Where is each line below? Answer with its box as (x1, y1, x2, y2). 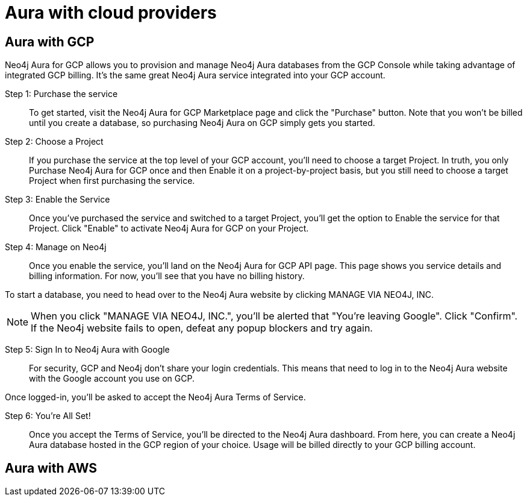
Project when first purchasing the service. (29, 175, 195, 186)
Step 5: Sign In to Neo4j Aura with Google (5, 344, 170, 355)
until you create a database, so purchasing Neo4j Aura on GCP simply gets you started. (29, 118, 375, 128)
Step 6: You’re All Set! (5, 411, 91, 421)
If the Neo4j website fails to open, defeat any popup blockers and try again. (31, 322, 373, 335)
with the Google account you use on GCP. (29, 373, 195, 384)
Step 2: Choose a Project (5, 136, 104, 147)
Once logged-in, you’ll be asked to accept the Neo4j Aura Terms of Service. (5, 392, 306, 403)
